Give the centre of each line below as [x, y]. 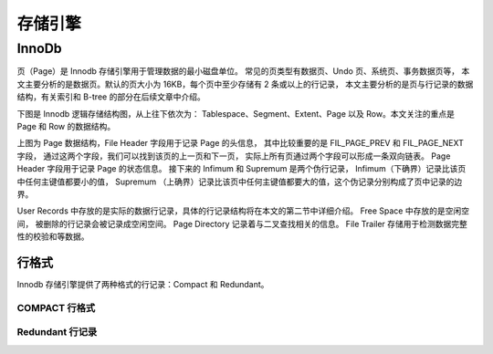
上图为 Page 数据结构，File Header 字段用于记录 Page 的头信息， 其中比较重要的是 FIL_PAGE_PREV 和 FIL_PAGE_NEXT [241, 143]
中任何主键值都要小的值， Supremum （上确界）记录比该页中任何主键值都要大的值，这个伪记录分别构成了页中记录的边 [240, 182]
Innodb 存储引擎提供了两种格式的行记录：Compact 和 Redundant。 [143, 284]
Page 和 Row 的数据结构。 [66, 126]
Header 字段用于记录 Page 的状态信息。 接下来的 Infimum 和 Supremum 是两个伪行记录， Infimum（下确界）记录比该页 [241, 169]
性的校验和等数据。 [53, 236]
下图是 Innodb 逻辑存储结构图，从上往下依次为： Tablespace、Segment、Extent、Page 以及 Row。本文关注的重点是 [236, 113]
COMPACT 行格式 [56, 307]
